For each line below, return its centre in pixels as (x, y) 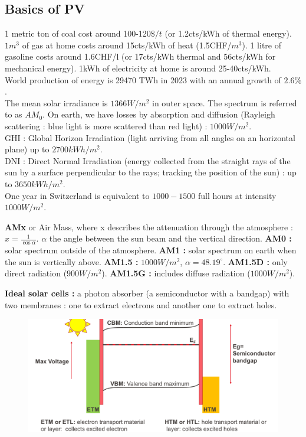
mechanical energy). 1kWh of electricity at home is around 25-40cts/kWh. (138, 68)
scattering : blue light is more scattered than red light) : (106, 125)
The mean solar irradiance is (56, 102)
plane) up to (27, 149)
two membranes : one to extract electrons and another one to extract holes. (141, 304)
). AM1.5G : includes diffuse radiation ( (176, 273)
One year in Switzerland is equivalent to (77, 195)
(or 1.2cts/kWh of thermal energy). (228, 33)
